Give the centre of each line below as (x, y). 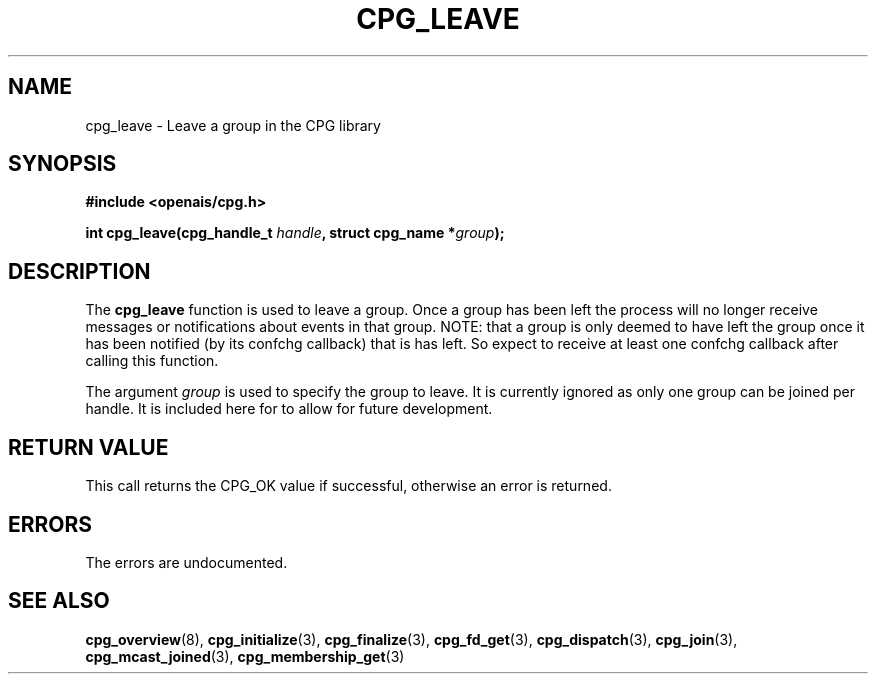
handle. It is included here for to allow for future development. (289, 409)
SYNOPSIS (62, 164)
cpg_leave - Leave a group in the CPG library (233, 125)
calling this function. (152, 361)
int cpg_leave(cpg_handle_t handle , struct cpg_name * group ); (295, 233)
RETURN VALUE (88, 447)
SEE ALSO (59, 601)
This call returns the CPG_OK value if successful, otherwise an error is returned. (348, 486)
